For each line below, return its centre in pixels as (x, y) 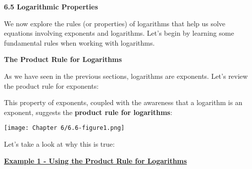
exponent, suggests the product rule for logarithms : (88, 112)
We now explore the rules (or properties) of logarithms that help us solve (115, 23)
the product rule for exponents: (51, 85)
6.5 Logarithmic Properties (51, 6)
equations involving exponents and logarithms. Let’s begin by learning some (119, 33)
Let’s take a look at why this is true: (59, 144)
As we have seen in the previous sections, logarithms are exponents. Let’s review (126, 76)
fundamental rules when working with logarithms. (79, 42)
